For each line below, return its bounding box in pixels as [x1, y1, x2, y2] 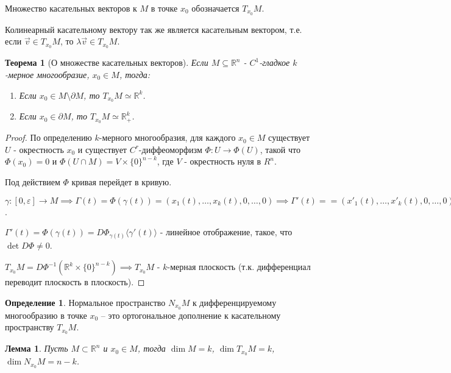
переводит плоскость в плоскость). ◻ [5, 275, 145, 288]
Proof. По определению [5, 131, 92, 144]
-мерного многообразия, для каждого [99, 131, 236, 144]
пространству [5, 321, 54, 333]
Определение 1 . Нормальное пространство [5, 296, 166, 308]
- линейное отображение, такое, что [160, 226, 293, 238]
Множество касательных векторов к [5, 2, 137, 14]
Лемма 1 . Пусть [5, 342, 68, 355]
